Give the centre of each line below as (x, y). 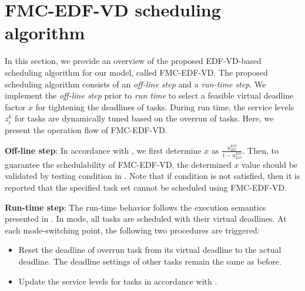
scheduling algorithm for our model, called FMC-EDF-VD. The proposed (136, 72)
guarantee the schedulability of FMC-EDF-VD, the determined (118, 164)
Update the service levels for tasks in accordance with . (118, 281)
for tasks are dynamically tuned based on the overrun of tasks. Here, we (144, 118)
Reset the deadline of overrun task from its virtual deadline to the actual (150, 250)
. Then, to (260, 150)
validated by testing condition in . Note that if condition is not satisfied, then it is (152, 176)
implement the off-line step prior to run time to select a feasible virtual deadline (149, 95)
